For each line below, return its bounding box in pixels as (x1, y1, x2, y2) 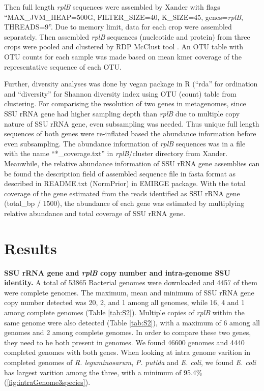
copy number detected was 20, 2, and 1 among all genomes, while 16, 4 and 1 (4, 297, 245, 308)
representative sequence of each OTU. (4, 61, 122, 72)
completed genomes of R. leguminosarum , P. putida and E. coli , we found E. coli (4, 356, 256, 367)
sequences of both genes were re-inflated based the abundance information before (4, 128, 256, 139)
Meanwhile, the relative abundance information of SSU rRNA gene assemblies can (4, 158, 260, 168)
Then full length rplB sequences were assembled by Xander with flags (4, 2, 220, 12)
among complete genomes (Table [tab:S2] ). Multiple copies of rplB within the (4, 307, 245, 317)
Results (4, 237, 57, 258)
